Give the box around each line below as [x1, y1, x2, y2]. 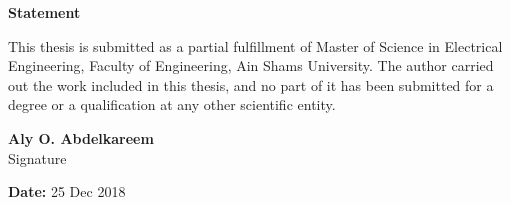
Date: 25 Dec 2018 [8, 181, 126, 202]
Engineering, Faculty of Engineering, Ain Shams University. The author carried [8, 55, 494, 76]
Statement [8, 2, 81, 22]
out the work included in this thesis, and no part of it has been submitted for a [8, 74, 494, 95]
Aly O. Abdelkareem [8, 127, 154, 148]
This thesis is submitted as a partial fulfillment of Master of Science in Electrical [8, 35, 503, 56]
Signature [8, 147, 67, 168]
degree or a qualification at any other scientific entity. [8, 94, 336, 115]
